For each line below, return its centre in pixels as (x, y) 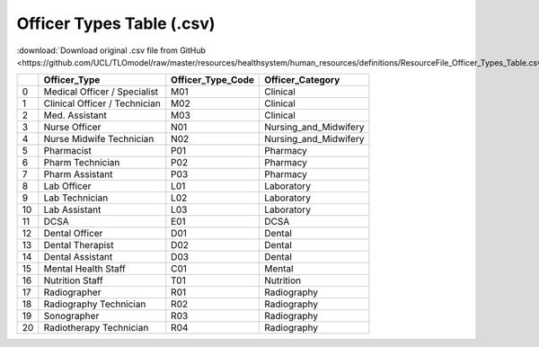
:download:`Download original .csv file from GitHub (111, 50)
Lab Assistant (72, 209)
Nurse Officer (72, 128)
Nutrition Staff (73, 280)
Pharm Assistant (78, 174)
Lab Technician (76, 198)
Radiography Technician (95, 304)
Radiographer (72, 292)
